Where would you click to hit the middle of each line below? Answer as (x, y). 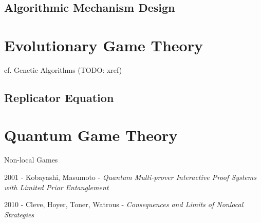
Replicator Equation (59, 97)
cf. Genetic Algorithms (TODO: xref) (63, 69)
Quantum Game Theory (91, 135)
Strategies (19, 214)
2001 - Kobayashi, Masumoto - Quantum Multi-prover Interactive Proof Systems (130, 177)
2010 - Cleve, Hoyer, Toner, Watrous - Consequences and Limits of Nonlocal (124, 204)
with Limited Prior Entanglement (57, 187)
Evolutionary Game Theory (104, 45)
